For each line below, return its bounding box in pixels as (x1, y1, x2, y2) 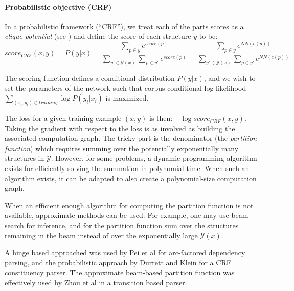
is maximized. (105, 92, 149, 103)
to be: (199, 31, 218, 41)
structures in (5, 153, 44, 163)
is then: (149, 113, 173, 124)
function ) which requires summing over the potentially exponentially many (5, 142, 239, 153)
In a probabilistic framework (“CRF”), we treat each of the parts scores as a (5, 20, 244, 31)
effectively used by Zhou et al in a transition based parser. (5, 277, 187, 287)
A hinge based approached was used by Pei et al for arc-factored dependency (5, 247, 245, 258)
